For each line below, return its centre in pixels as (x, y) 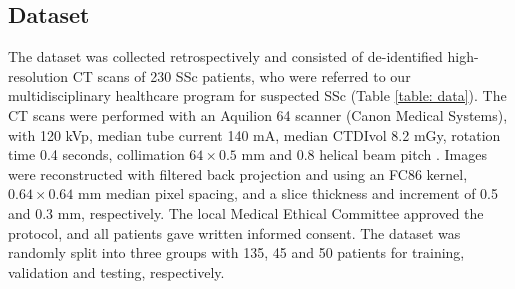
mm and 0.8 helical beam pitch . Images (364, 154)
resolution (38, 75)
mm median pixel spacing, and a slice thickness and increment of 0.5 (288, 193)
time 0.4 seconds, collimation (96, 154)
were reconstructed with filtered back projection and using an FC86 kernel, (238, 173)
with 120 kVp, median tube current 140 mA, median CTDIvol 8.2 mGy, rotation (254, 134)
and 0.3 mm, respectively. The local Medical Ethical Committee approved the (246, 212)
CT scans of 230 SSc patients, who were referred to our (241, 75)
